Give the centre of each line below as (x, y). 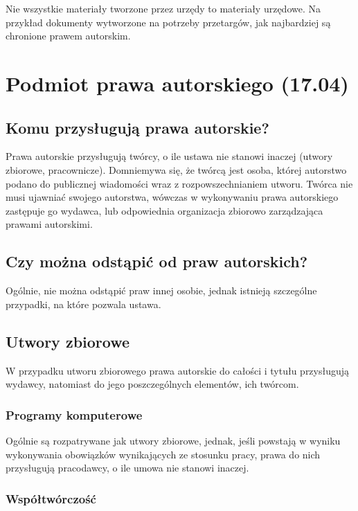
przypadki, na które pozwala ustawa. (83, 304)
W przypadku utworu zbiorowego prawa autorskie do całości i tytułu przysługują (178, 370)
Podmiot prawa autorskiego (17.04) (177, 83)
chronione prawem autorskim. (68, 36)
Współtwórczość (51, 498)
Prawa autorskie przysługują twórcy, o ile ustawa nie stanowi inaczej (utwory (169, 156)
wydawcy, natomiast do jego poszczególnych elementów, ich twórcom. (152, 384)
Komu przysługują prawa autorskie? (137, 127)
